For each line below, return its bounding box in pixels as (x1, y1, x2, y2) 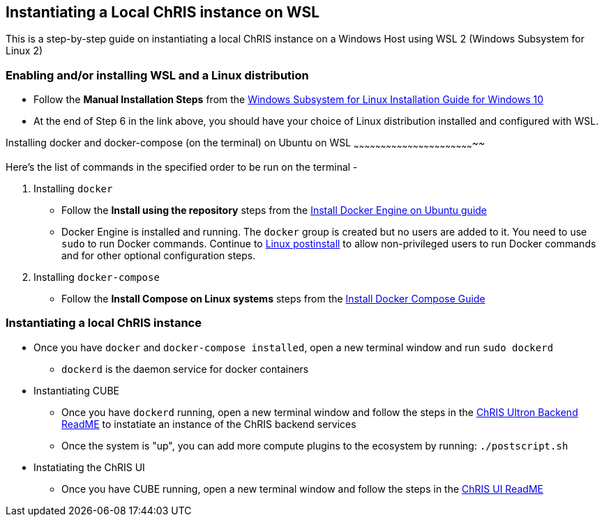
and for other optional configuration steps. (61, 249, 256, 261)
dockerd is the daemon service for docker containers (61, 362, 309, 375)
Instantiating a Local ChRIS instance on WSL (6, 3, 320, 21)
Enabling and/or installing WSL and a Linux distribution (6, 68, 309, 82)
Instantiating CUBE (33, 384, 120, 397)
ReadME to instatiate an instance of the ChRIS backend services (61, 417, 356, 430)
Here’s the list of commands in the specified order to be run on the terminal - (6, 160, 358, 173)
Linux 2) (6, 45, 43, 57)
